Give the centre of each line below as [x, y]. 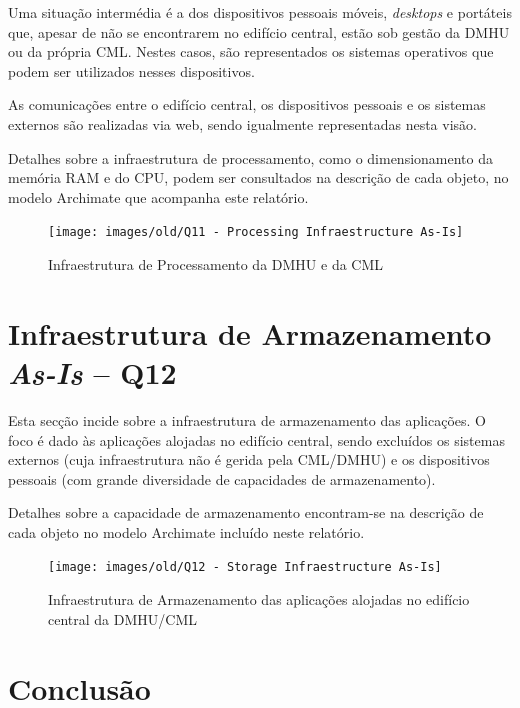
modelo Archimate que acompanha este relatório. [158, 196]
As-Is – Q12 [92, 372]
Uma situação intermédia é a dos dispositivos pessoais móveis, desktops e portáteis [260, 12]
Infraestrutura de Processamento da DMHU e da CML [216, 264]
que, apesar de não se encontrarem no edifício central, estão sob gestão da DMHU [259, 31]
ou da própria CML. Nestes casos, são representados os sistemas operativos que [251, 51]
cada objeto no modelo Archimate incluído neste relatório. [186, 531]
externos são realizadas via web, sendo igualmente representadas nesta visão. [242, 123]
